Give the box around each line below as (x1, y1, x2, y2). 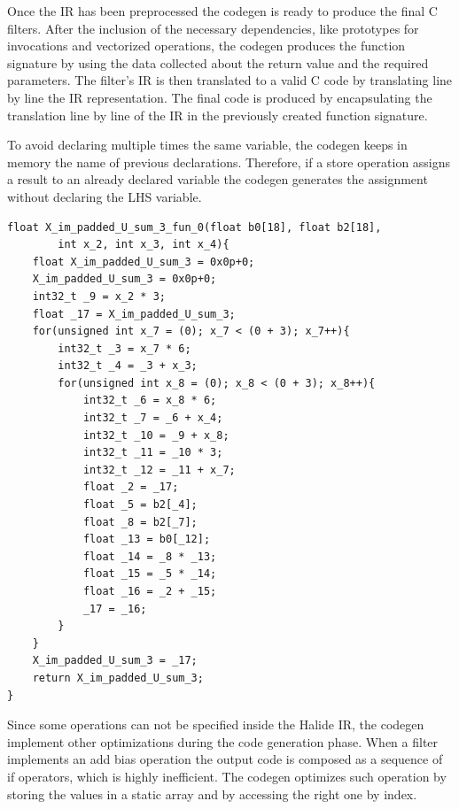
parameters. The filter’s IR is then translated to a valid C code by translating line (7, 71, 453, 89)
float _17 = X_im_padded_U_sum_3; (32, 307, 236, 320)
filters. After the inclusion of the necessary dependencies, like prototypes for (7, 19, 419, 37)
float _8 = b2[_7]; (82, 515, 198, 528)
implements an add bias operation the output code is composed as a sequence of (7, 750, 443, 768)
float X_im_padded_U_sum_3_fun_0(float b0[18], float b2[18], (7, 220, 382, 234)
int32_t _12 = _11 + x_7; (82, 463, 236, 476)
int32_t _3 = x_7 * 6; (58, 342, 191, 355)
